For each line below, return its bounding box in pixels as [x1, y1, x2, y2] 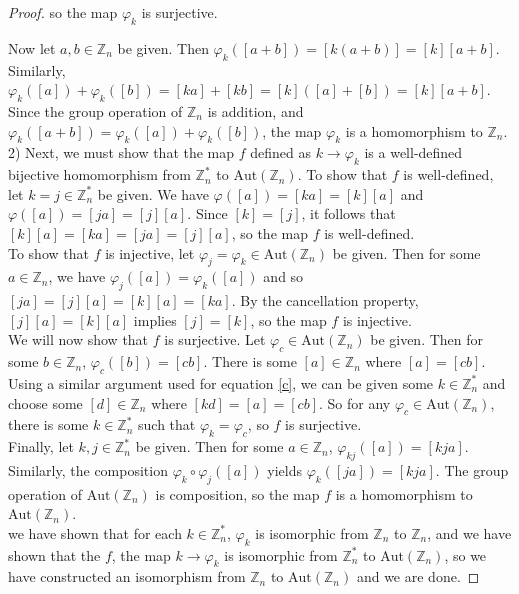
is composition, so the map [155, 483, 320, 504]
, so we [444, 544, 487, 565]
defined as [250, 142, 312, 163]
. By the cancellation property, [231, 290, 419, 311]
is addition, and [207, 100, 304, 121]
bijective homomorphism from [8, 164, 191, 185]
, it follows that [301, 203, 396, 224]
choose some [8, 392, 83, 413]
